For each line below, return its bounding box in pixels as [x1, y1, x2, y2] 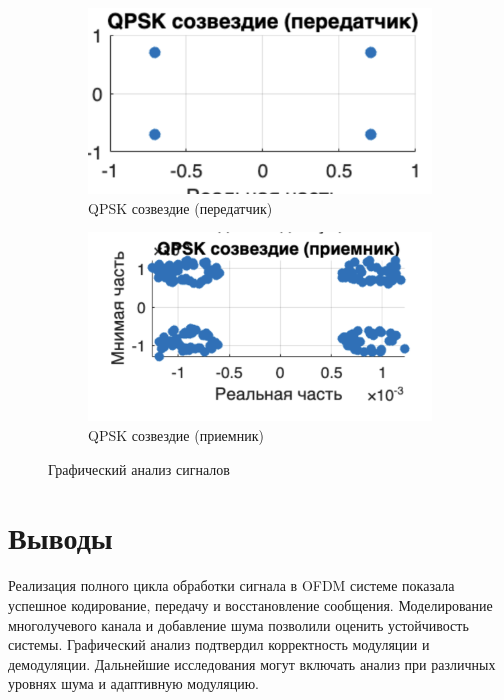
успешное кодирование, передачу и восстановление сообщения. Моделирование [8, 594, 493, 615]
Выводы [8, 517, 113, 558]
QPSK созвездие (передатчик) [88, 197, 273, 218]
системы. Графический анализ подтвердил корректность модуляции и [8, 634, 430, 655]
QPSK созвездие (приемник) [88, 425, 264, 446]
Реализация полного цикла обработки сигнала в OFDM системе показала [8, 575, 455, 596]
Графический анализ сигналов [48, 458, 230, 479]
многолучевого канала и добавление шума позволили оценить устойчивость [8, 614, 469, 635]
